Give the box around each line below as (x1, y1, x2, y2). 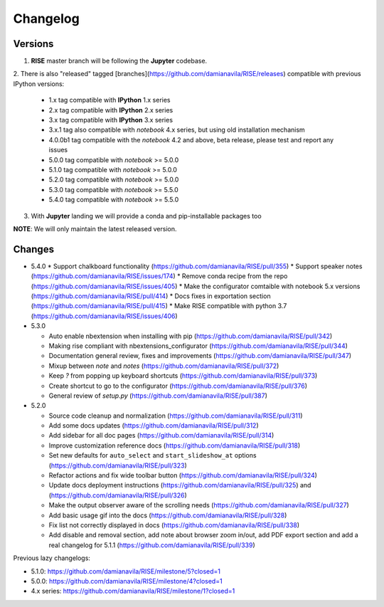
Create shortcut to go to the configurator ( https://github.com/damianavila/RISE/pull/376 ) (48, 381, 307, 390)
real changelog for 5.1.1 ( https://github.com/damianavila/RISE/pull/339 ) (48, 541, 255, 549)
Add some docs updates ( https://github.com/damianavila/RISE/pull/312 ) (48, 421, 259, 430)
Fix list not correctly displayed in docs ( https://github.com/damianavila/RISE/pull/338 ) (48, 520, 300, 529)
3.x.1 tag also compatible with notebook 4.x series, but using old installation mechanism (48, 125, 305, 134)
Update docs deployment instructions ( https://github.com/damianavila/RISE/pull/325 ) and (48, 481, 311, 490)
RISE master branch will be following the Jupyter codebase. (31, 57, 208, 65)
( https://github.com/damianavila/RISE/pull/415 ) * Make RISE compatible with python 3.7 (31, 302, 287, 310)
